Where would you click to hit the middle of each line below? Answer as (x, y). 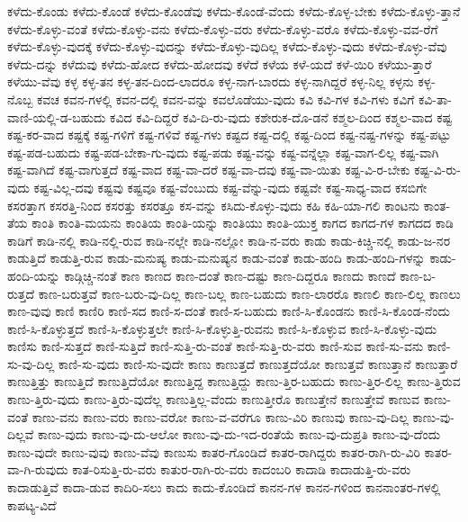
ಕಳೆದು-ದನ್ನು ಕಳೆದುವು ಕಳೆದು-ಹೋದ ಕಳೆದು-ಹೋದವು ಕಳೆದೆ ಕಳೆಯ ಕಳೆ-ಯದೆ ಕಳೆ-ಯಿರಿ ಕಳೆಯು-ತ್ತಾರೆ (220, 63)
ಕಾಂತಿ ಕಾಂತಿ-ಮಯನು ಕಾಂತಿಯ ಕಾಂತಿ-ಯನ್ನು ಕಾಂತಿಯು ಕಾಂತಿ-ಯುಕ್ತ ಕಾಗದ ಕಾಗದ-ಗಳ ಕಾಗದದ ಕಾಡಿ (243, 223)
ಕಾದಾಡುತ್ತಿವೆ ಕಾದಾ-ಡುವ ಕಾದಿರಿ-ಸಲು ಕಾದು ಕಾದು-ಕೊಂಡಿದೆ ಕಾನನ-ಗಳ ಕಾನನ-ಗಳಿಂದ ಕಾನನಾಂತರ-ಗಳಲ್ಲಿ (224, 487)
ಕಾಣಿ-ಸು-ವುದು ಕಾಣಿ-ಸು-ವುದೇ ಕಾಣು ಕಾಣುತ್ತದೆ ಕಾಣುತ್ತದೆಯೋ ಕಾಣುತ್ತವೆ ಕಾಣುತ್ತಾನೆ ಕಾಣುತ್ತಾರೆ (258, 363)
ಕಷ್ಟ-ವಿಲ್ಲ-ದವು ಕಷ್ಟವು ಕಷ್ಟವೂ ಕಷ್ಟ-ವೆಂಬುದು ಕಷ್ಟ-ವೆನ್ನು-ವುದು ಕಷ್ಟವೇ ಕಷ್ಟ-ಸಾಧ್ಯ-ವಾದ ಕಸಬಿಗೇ (230, 187)
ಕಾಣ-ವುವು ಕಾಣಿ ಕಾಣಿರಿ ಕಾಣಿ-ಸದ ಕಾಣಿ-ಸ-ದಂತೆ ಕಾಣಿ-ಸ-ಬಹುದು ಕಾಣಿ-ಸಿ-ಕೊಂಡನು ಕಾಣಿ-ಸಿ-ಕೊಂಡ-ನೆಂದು (229, 311)
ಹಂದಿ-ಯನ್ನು (34, 275)
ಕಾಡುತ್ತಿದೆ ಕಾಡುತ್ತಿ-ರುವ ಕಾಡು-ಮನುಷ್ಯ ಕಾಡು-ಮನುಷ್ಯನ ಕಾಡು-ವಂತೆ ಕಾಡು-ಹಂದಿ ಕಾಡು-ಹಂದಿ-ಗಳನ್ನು (216, 258)
